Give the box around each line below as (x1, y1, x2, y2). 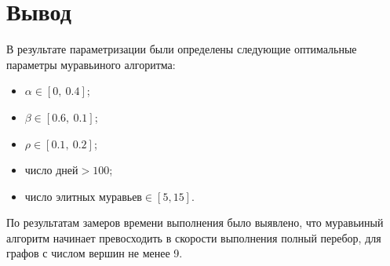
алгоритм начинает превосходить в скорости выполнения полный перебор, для (6, 229, 381, 246)
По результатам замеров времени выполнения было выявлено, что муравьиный (6, 214, 384, 231)
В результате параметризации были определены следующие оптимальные (6, 41, 357, 57)
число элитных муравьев (24, 191, 142, 203)
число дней (24, 166, 78, 177)
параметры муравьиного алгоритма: (6, 56, 176, 72)
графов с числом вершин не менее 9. (6, 245, 183, 261)
